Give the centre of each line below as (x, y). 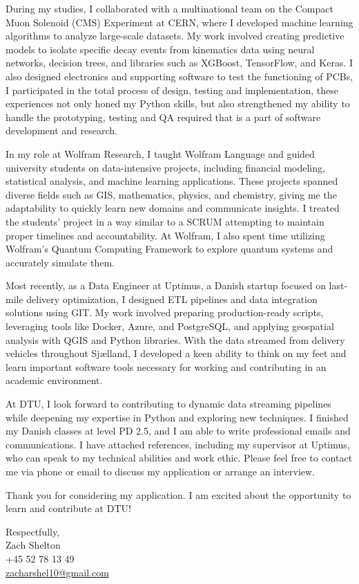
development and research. (61, 130)
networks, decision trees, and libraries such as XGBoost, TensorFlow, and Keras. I (179, 63)
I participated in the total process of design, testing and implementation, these (172, 90)
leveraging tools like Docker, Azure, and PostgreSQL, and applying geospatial (170, 326)
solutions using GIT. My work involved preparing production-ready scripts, (165, 312)
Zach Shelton (33, 545)
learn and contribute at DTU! (68, 508)
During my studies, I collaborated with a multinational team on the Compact (169, 8)
